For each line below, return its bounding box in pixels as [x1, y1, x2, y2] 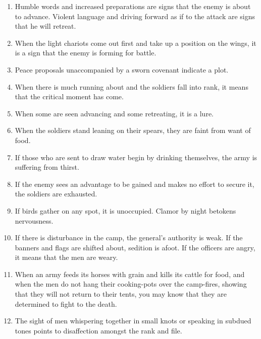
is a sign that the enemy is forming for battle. [15, 47, 156, 58]
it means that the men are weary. [15, 252, 118, 262]
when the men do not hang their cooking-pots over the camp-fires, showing [15, 279, 247, 289]
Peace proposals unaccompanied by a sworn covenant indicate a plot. [15, 64, 229, 75]
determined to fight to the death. [15, 298, 117, 309]
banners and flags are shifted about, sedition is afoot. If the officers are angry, [15, 242, 255, 252]
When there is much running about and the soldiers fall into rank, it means [15, 81, 248, 92]
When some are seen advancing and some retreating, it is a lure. [15, 108, 214, 118]
